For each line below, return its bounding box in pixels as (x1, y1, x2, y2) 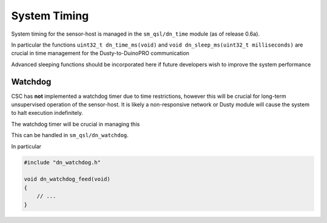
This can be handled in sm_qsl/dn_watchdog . (11, 132, 129, 139)
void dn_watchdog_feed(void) (24, 176, 111, 183)
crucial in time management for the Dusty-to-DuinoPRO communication (11, 50, 190, 57)
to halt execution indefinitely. (11, 109, 84, 117)
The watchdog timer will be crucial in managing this (11, 120, 140, 128)
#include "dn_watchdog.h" (24, 159, 101, 166)
